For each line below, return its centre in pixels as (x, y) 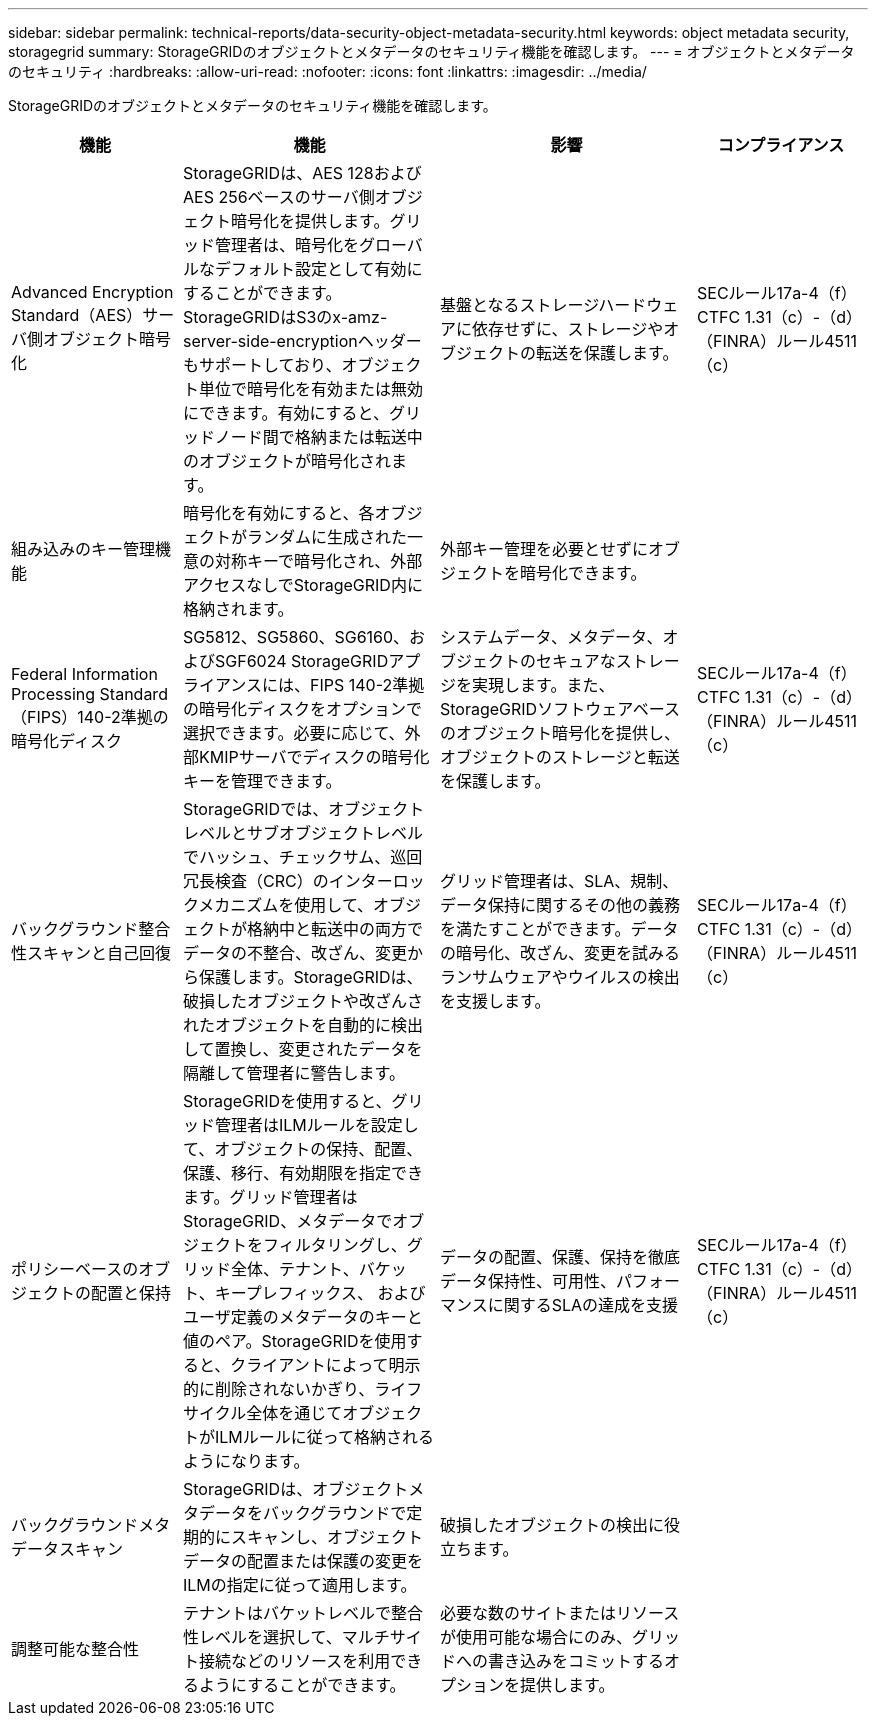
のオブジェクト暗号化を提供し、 (560, 733)
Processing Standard (89, 694)
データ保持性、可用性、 (528, 1281)
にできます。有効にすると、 (286, 413)
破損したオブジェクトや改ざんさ (303, 1001)
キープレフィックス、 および (320, 1293)
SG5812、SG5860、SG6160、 (296, 637)
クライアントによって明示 (325, 1365)
